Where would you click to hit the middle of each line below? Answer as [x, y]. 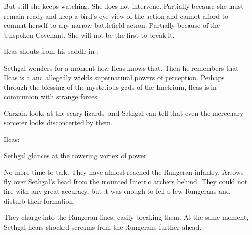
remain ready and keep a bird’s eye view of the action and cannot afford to [116, 15]
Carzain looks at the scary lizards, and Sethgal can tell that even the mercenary [124, 113]
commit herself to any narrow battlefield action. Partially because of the [112, 25]
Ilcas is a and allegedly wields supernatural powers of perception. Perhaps [114, 77]
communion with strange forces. [52, 96]
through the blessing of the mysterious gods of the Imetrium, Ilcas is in [110, 87]
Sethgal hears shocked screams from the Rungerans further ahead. [103, 226]
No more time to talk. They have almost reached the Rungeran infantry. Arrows [124, 172]
